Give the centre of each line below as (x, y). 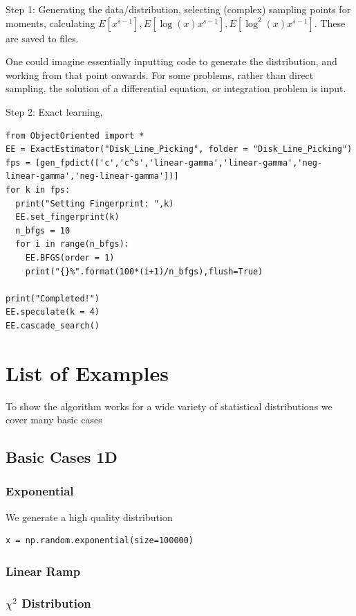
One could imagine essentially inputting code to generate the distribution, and (171, 61)
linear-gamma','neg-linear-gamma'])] (92, 176)
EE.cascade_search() (53, 325)
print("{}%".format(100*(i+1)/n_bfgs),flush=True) (144, 271)
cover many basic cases (54, 420)
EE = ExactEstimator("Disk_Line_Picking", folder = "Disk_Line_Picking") (179, 149)
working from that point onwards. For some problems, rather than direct (160, 74)
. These (330, 23)
